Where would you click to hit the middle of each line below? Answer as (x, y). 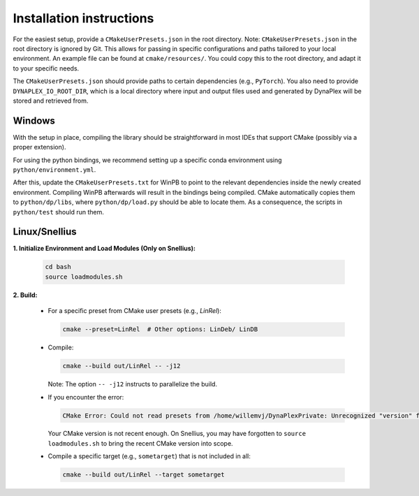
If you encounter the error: (86, 397)
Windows (34, 121)
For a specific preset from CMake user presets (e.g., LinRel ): (134, 311)
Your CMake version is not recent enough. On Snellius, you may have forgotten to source (177, 434)
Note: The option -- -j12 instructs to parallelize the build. (133, 384)
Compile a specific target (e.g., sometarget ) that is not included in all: (149, 456)
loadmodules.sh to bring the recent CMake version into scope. (140, 443)
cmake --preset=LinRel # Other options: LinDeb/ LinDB (160, 329)
